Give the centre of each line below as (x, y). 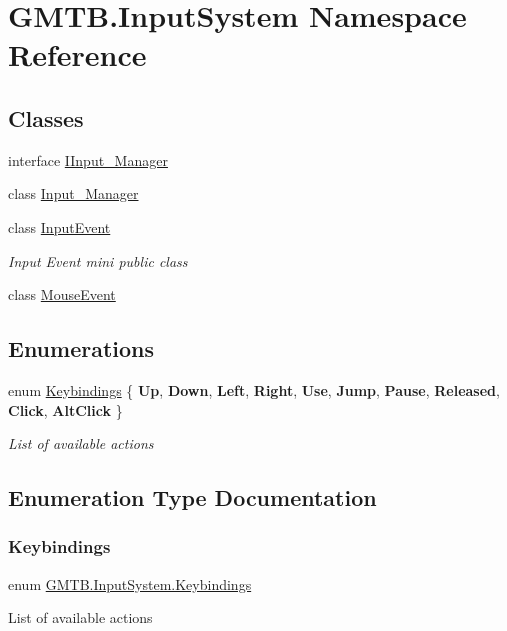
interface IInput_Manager (88, 159)
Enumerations (81, 348)
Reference (77, 54)
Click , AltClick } (65, 409)
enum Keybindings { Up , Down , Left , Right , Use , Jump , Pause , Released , (254, 389)
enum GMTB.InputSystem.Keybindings (130, 583)
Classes (46, 117)
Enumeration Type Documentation (192, 497)
